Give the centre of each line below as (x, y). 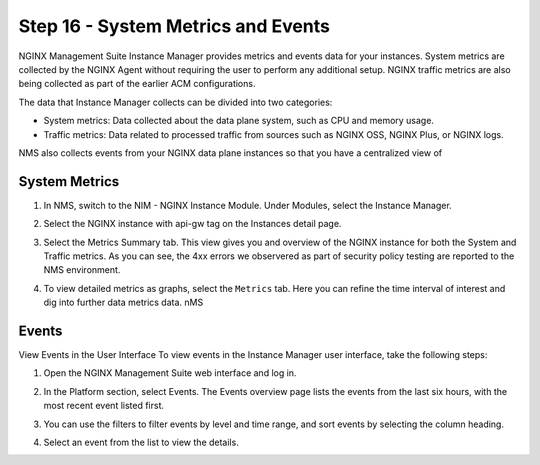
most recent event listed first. (104, 406)
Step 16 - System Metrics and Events (174, 26)
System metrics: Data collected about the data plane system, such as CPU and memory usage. (239, 121)
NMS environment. (82, 270)
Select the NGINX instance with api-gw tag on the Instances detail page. (192, 224)
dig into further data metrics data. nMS (123, 302)
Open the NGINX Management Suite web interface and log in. (170, 373)
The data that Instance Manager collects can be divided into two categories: (175, 102)
